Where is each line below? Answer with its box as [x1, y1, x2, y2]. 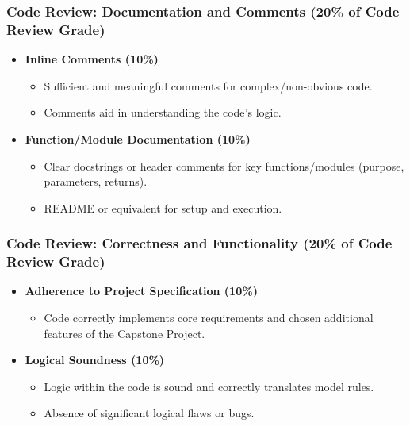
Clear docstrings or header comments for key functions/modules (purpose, [44, 157, 404, 174]
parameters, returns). [44, 173, 148, 190]
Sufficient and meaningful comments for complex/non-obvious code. [44, 77, 373, 94]
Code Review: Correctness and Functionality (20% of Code [6, 233, 393, 253]
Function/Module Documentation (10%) [25, 130, 251, 147]
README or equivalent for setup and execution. [44, 199, 282, 216]
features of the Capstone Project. [44, 324, 205, 341]
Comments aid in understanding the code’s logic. [44, 104, 282, 121]
